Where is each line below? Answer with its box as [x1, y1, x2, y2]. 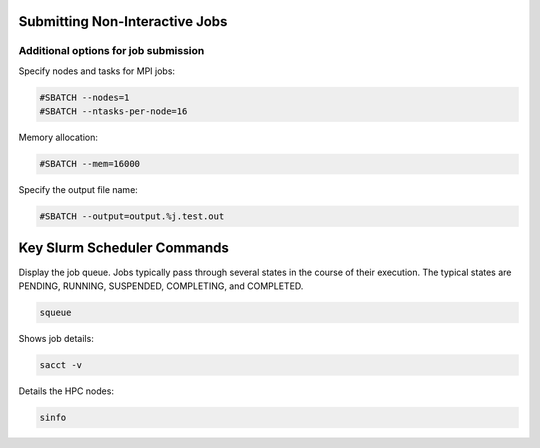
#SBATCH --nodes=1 [39, 91, 130, 103]
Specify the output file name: [18, 184, 139, 196]
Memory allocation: [18, 131, 99, 144]
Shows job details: [18, 332, 94, 344]
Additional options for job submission [18, 44, 205, 58]
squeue [39, 306, 72, 318]
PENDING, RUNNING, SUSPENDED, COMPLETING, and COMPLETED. [18, 280, 304, 292]
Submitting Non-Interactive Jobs [18, 13, 228, 30]
